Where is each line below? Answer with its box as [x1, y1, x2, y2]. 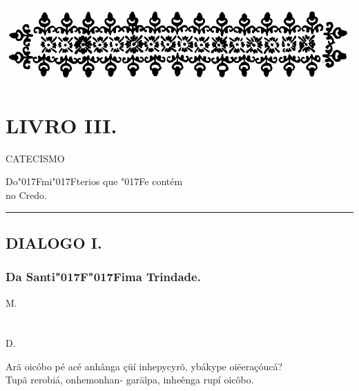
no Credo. [6, 187, 47, 202]
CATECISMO [6, 151, 65, 165]
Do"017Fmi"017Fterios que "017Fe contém [6, 174, 183, 189]
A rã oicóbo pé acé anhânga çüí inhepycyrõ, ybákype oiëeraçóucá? [6, 359, 283, 373]
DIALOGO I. [6, 231, 102, 253]
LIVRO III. [6, 111, 117, 139]
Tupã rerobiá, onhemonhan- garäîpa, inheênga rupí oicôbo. [6, 372, 254, 387]
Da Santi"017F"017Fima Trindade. [6, 268, 201, 285]
